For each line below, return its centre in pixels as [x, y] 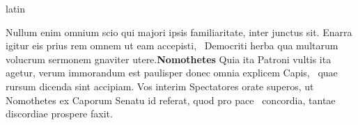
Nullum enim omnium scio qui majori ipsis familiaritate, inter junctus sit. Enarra [179, 32]
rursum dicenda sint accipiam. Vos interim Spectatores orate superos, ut [160, 86]
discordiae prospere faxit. [59, 114]
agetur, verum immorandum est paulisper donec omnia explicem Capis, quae [172, 73]
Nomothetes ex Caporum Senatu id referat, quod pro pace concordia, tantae [171, 100]
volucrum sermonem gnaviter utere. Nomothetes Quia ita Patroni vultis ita [169, 59]
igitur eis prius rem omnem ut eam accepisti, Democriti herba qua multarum [172, 45]
